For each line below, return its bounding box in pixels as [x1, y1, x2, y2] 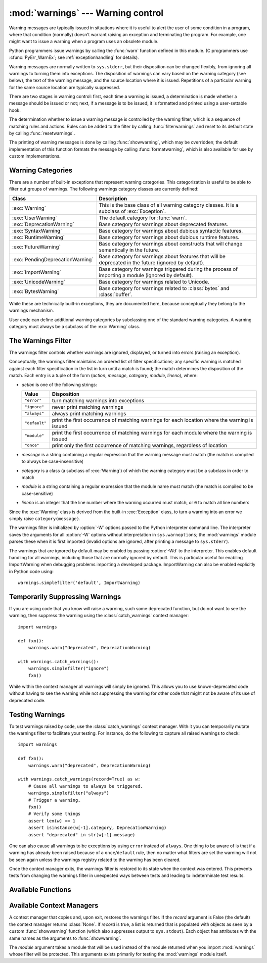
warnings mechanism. [9, 307, 54, 314]
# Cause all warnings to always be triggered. [28, 783, 143, 789]
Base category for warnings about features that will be [99, 253, 226, 260]
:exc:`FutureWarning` [12, 243, 61, 250]
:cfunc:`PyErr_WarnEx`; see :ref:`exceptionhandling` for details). [9, 54, 139, 60]
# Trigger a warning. [28, 797, 81, 803]
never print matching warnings [52, 403, 124, 410]
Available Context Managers [9, 901, 99, 910]
